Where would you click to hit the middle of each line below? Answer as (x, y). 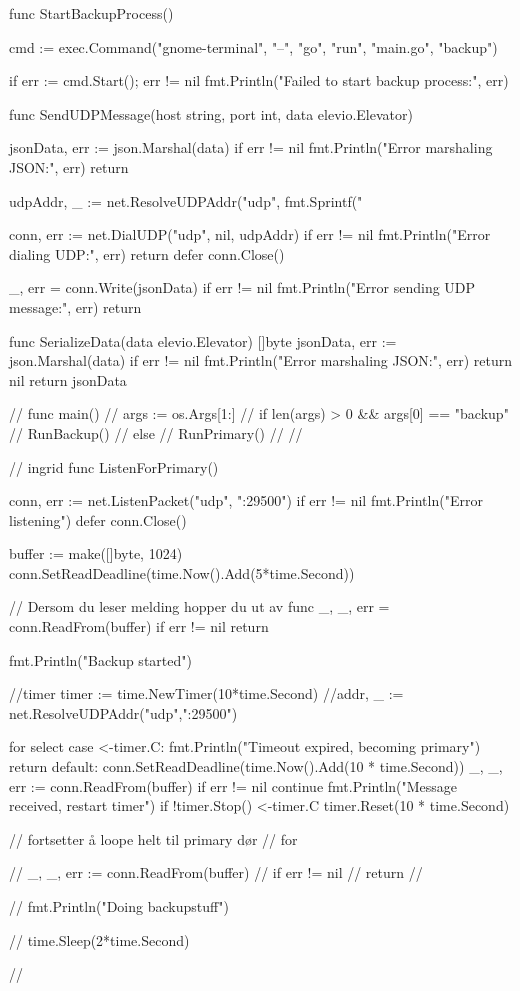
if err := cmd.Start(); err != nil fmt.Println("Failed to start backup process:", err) (259, 80)
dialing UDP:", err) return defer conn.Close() (147, 253)
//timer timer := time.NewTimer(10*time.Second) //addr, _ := (206, 693)
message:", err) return (75, 306)
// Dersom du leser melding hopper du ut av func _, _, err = (199, 606)
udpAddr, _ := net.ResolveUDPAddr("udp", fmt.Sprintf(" (186, 200)
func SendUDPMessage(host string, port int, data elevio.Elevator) (211, 113)
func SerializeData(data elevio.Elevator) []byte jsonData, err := (203, 340)
